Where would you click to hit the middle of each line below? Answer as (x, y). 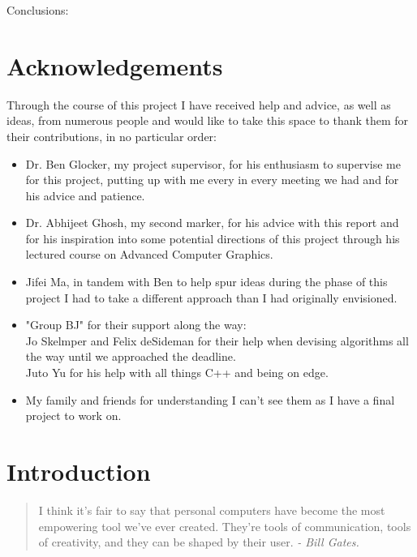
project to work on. (73, 416)
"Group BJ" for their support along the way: (136, 325)
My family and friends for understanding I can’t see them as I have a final (210, 399)
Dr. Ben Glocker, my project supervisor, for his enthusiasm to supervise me (213, 163)
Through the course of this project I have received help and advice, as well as (199, 104)
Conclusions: (38, 10)
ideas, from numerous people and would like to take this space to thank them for (208, 120)
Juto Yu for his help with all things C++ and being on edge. (177, 373)
